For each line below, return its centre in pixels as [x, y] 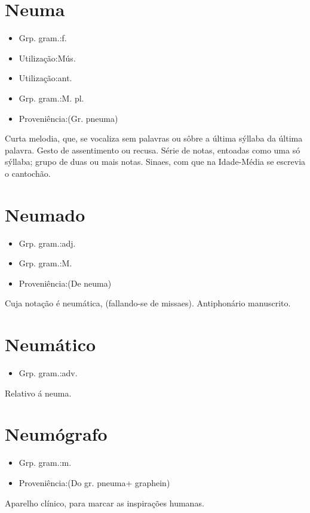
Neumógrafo [56, 434]
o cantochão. [28, 173]
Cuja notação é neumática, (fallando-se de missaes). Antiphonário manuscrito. [148, 303]
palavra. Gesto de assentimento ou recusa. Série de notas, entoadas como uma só [153, 150]
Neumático [50, 344]
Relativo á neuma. [38, 393]
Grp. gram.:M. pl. [51, 98]
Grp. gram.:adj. [47, 243]
